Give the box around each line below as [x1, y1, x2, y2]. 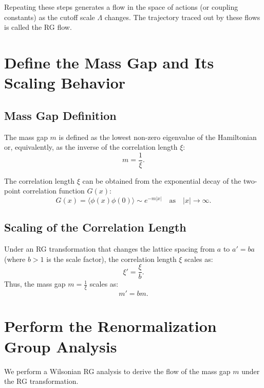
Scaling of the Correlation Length [4, 219, 186, 235]
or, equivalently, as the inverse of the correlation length [4, 142, 178, 152]
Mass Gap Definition [4, 107, 117, 123]
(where [4, 253, 26, 264]
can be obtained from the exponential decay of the [82, 175, 241, 186]
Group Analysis [4, 336, 117, 357]
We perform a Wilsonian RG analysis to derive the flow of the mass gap [4, 365, 231, 376]
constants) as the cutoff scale [4, 11, 95, 22]
